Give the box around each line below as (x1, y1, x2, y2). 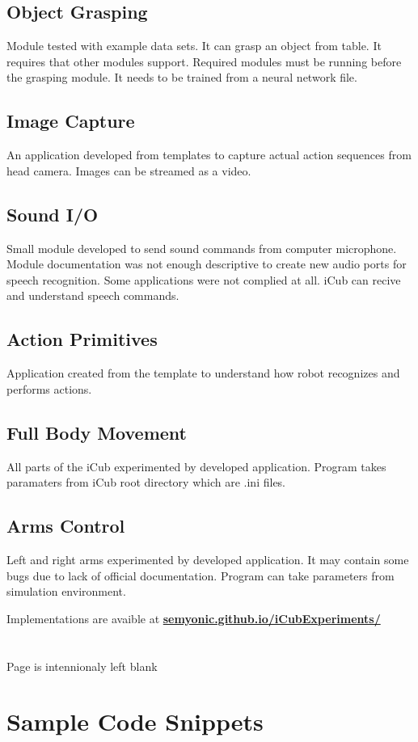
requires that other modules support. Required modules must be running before (6, 53, 402, 70)
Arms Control (6, 513, 125, 538)
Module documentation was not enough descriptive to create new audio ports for (6, 255, 407, 272)
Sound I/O (6, 201, 99, 226)
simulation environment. (6, 583, 126, 600)
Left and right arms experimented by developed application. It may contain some (6, 550, 409, 567)
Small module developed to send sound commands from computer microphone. (6, 239, 397, 256)
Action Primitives (6, 327, 158, 352)
